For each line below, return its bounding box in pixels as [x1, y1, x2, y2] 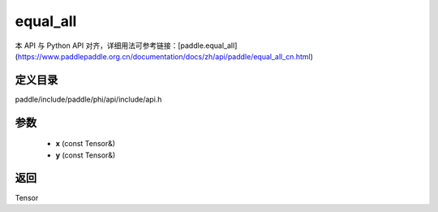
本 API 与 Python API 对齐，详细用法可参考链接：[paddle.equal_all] [15, 41, 238, 50]
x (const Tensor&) [55, 139, 116, 149]
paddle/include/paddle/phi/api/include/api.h [15, 94, 162, 104]
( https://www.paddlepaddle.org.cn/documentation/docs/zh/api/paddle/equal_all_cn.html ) [15, 51, 314, 61]
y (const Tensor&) [55, 150, 116, 160]
